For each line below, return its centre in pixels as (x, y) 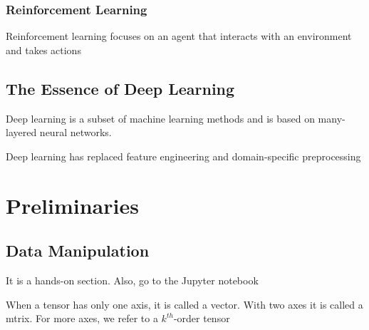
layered (21, 132)
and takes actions (43, 50)
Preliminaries (72, 205)
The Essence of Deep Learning (120, 88)
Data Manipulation (78, 251)
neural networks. (76, 132)
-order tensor (202, 318)
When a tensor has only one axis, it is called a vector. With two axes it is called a (184, 304)
